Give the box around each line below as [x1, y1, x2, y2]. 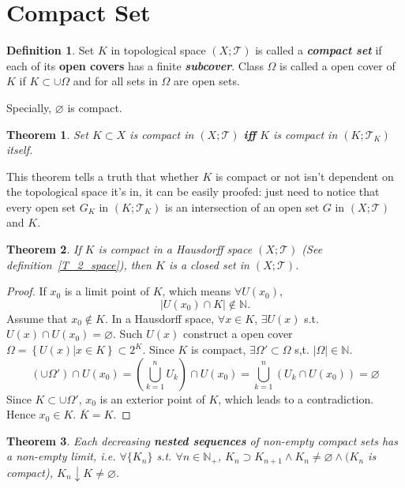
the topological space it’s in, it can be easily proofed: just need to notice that [6, 183, 380, 200]
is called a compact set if [255, 42, 382, 58]
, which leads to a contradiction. [218, 390, 374, 407]
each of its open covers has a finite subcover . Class [6, 57, 264, 73]
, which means [162, 283, 231, 299]
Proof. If [6, 283, 47, 299]
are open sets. [174, 73, 240, 89]
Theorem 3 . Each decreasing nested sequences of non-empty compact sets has [6, 432, 398, 449]
